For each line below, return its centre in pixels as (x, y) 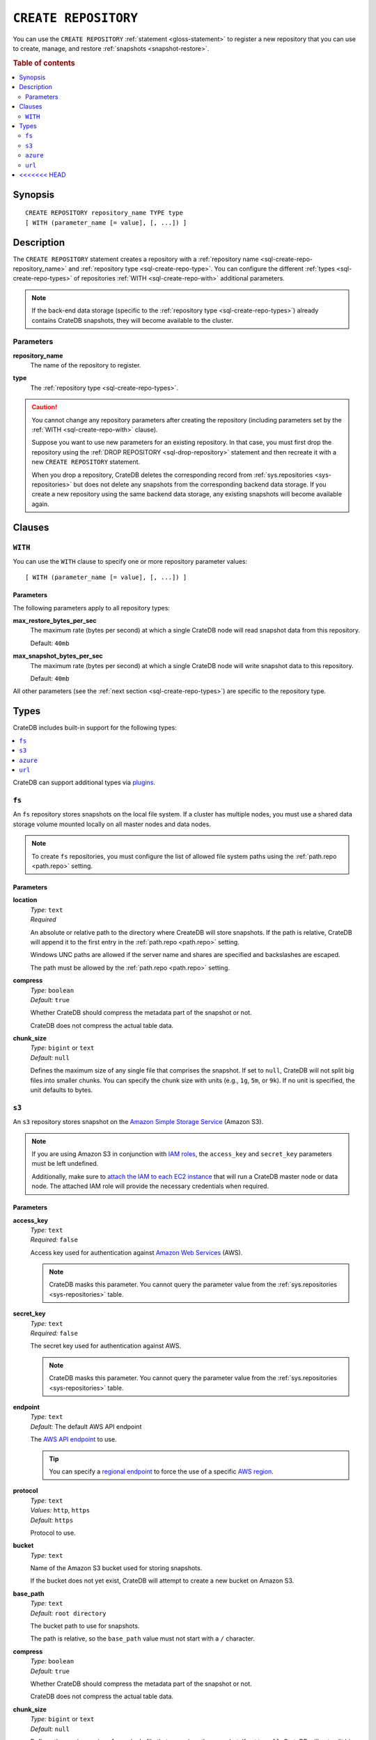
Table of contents (44, 63)
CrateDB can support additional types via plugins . (84, 782)
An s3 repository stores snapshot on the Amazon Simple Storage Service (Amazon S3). (138, 1122)
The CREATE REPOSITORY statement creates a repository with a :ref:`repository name (136, 259)
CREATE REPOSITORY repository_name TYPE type (104, 213)
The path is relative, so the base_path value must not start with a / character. (143, 1638)
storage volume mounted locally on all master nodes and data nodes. (112, 824)
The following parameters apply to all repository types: (92, 608)
